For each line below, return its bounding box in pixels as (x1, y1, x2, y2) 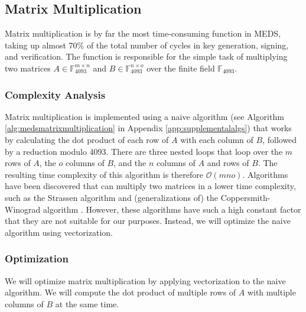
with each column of (180, 133, 253, 145)
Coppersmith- (220, 191, 271, 203)
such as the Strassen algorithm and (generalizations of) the (5, 191, 219, 203)
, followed (262, 133, 297, 145)
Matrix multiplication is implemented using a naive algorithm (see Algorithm (5, 110, 284, 122)
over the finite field (147, 61, 215, 74)
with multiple (247, 286, 296, 298)
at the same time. (55, 297, 119, 310)
